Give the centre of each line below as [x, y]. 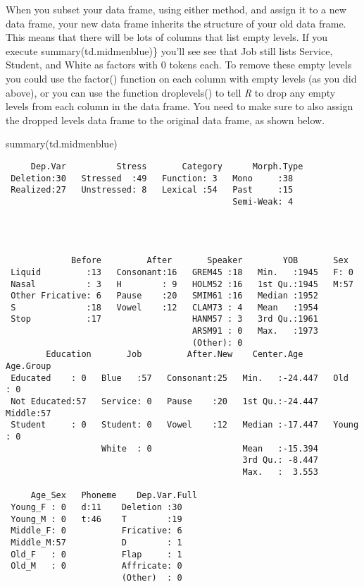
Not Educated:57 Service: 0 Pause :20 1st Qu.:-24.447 [164, 402]
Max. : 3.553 [280, 472]
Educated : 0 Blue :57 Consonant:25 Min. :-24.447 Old [180, 378]
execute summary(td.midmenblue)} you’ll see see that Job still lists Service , [169, 50]
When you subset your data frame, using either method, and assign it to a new [176, 9]
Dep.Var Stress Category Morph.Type [167, 166]
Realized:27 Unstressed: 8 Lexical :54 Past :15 [152, 190]
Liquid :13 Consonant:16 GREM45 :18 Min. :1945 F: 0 [182, 272]
